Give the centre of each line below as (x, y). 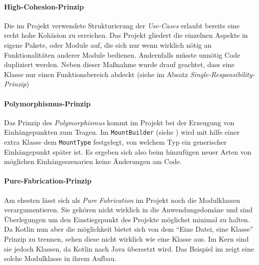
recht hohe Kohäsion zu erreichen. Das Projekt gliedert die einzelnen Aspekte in (126, 35)
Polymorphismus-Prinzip (47, 103)
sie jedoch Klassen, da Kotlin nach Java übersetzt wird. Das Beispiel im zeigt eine (129, 248)
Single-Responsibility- (222, 74)
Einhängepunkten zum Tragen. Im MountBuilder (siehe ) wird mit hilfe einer (122, 132)
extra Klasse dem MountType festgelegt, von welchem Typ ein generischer (116, 142)
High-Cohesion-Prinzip (44, 6)
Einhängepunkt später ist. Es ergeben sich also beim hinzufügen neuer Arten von (128, 151)
